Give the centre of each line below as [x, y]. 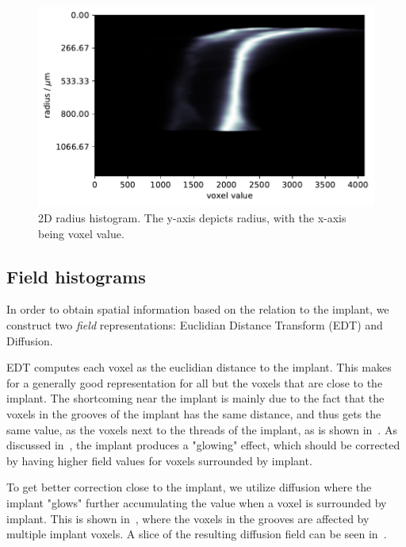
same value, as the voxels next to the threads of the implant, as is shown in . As [202, 429]
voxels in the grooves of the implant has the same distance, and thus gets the [194, 413]
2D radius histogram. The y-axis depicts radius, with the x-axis [192, 218]
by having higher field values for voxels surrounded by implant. [159, 460]
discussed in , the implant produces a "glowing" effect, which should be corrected [203, 445]
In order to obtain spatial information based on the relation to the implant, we [198, 309]
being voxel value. [81, 233]
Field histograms [76, 276]
